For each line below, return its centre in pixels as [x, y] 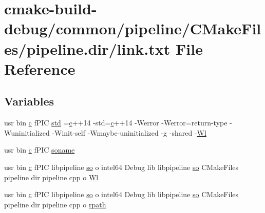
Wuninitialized [27, 132]
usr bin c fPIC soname [40, 150]
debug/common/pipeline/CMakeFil [133, 28]
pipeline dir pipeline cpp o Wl [51, 177]
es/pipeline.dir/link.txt [87, 48]
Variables [29, 101]
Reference [40, 68]
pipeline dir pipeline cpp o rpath [55, 204]
